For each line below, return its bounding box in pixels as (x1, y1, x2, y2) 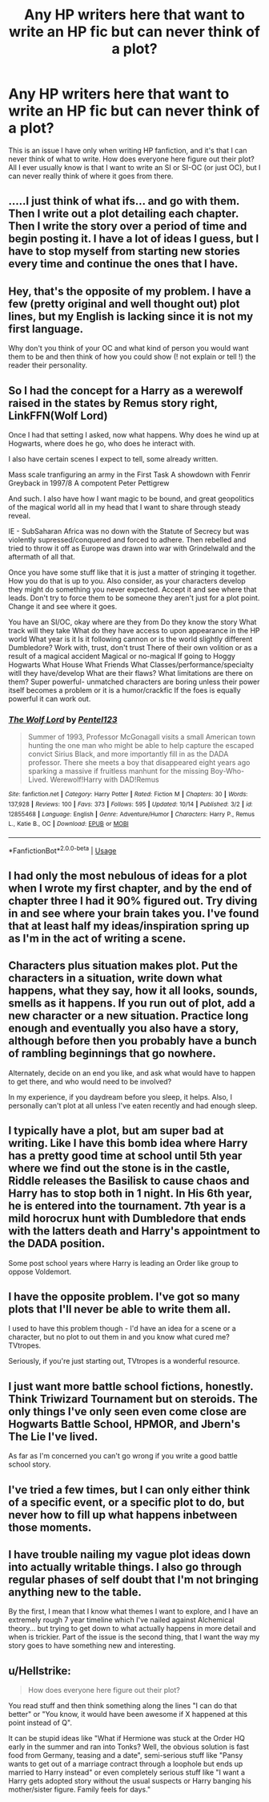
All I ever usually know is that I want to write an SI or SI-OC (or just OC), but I (8, 162, 261, 172)
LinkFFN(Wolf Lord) (8, 409, 108, 422)
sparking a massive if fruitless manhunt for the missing (27, 767, 210, 776)
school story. (8, 1459, 51, 1470)
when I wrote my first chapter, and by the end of (8, 881, 252, 895)
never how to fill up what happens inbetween (8, 1507, 238, 1522)
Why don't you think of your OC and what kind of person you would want (8, 344, 250, 353)
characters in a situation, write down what (8, 971, 223, 985)
